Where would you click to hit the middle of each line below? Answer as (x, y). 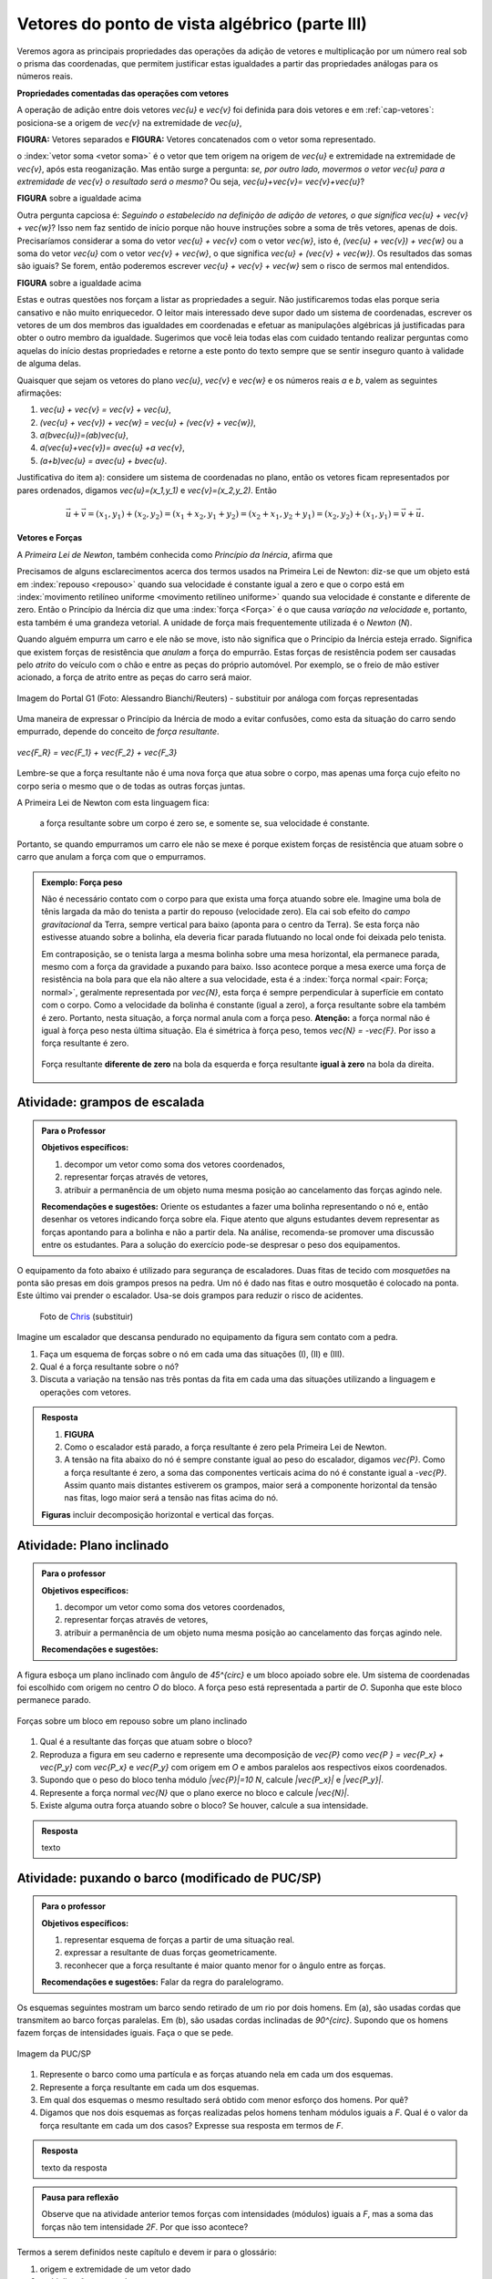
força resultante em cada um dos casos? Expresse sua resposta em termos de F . (191, 2125)
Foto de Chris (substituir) (87, 1316)
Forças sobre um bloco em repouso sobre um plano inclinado (132, 1721)
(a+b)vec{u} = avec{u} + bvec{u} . (103, 460)
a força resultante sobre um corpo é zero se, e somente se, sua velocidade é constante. (205, 823)
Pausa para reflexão (80, 2197)
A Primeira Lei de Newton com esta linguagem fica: (113, 803)
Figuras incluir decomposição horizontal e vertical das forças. (158, 1514)
